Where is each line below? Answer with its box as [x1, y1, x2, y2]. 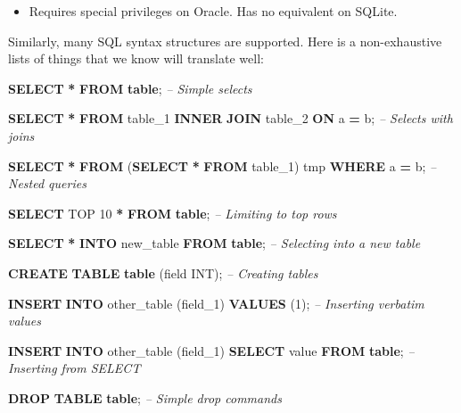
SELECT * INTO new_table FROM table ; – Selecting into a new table [8, 234, 421, 252]
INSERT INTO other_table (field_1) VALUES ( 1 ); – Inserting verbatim [8, 293, 424, 312]
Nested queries [8, 174, 86, 193]
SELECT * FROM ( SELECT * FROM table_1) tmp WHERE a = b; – [8, 156, 437, 175]
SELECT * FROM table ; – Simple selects [8, 78, 252, 97]
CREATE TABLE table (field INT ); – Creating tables [8, 263, 318, 282]
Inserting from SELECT [8, 359, 141, 377]
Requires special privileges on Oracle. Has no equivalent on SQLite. [29, 2, 398, 20]
